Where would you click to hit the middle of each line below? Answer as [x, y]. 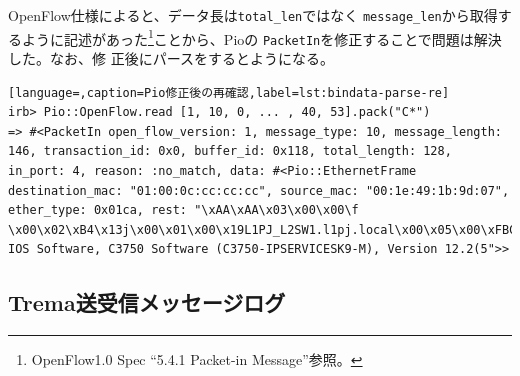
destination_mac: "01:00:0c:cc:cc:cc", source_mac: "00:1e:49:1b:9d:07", [259, 190]
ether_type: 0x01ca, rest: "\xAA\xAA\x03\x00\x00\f [183, 210]
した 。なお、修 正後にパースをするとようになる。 [171, 57]
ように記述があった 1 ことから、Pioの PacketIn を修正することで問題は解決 [261, 37]
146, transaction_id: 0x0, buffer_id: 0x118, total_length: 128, [230, 151]
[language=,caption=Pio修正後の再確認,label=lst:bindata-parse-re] [229, 92]
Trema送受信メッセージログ [147, 302]
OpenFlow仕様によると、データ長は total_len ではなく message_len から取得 [253, 15]
